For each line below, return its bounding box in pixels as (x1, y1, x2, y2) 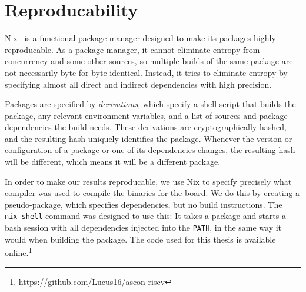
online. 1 (5, 245, 32, 258)
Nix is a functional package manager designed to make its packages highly (5, 32, 276, 44)
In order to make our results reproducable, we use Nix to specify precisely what (5, 175, 292, 187)
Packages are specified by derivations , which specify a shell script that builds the (5, 98, 296, 110)
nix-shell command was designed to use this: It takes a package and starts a (5, 210, 286, 222)
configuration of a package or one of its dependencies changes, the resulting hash (5, 144, 295, 156)
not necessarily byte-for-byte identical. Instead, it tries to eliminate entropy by (5, 66, 288, 78)
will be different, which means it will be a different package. (5, 155, 221, 168)
